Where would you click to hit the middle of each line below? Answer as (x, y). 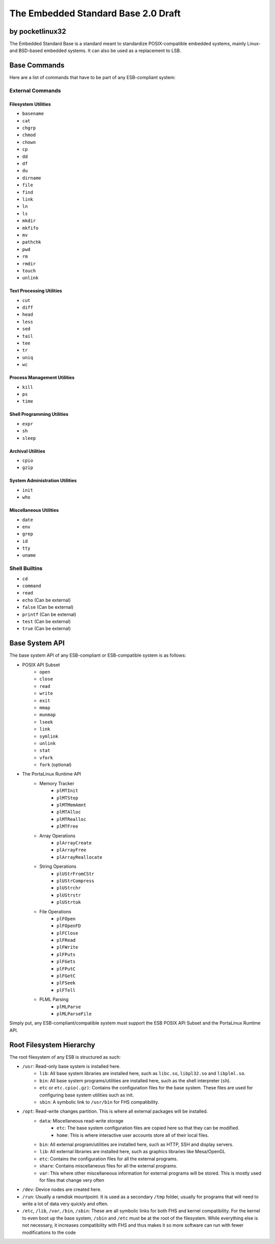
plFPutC (66, 969)
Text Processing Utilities (36, 291)
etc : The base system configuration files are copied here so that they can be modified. (148, 1128)
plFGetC (66, 976)
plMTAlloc (69, 812)
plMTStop (67, 798)
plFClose (67, 933)
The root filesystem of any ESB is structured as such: (65, 1057)
